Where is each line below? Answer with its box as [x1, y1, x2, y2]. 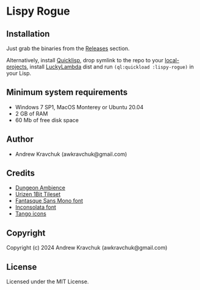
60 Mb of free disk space [15, 116, 79, 123]
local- [164, 57, 180, 63]
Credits [6, 168, 35, 178]
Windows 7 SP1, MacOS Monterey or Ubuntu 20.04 [15, 103, 144, 111]
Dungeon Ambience [15, 184, 66, 192]
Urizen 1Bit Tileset [15, 190, 61, 198]
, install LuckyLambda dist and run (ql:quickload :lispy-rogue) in [26, 63, 194, 70]
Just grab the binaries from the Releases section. [6, 45, 130, 52]
